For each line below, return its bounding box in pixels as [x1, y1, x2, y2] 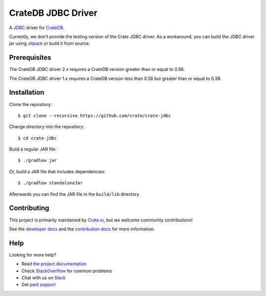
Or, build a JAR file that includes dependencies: [9, 168, 105, 175]
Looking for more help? [9, 252, 57, 258]
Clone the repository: [9, 101, 52, 107]
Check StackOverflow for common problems [21, 268, 112, 274]
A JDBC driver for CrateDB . [9, 25, 65, 31]
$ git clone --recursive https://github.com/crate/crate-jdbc [18, 112, 171, 118]
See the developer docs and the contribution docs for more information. [9, 226, 155, 232]
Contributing [9, 204, 49, 212]
